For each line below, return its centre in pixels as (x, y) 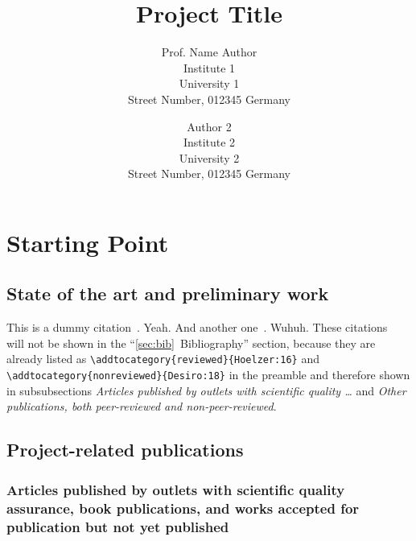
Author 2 (209, 126)
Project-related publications (125, 450)
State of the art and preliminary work (168, 293)
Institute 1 (209, 67)
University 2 (209, 157)
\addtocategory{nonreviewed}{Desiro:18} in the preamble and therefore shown (208, 375)
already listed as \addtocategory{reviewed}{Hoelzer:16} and (163, 359)
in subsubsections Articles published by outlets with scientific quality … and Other (206, 390)
